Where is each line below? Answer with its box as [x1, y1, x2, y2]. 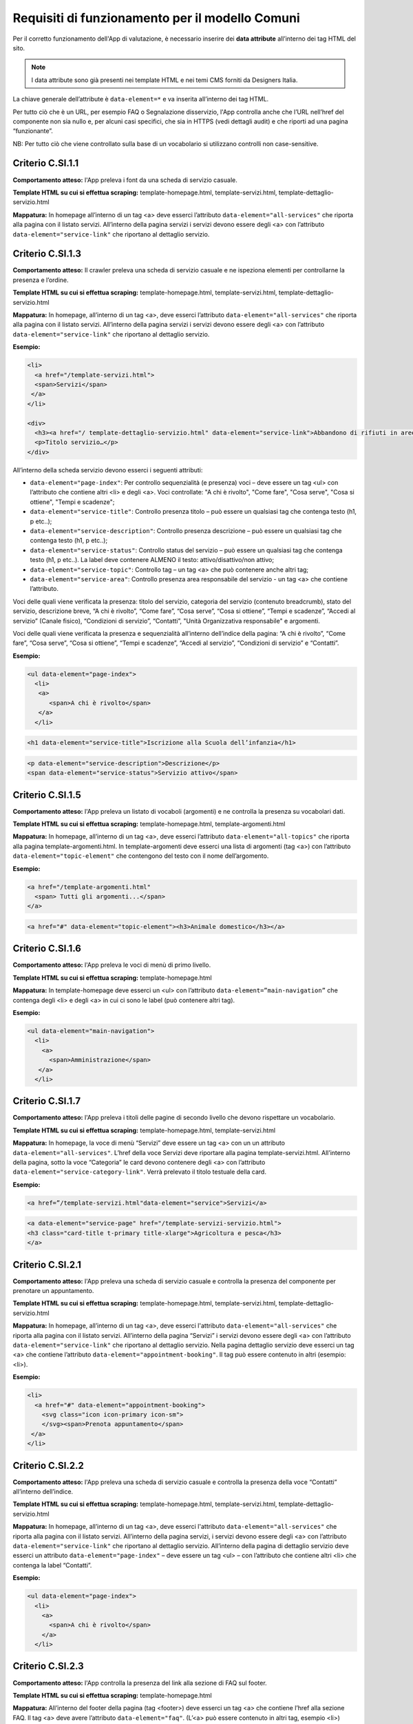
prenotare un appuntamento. [12, 1287, 94, 1295]
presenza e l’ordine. [12, 276, 69, 284]
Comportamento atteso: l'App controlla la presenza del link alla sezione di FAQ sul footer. [12, 1678, 268, 1687]
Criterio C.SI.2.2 [12, 1459, 84, 1472]
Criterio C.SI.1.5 [12, 789, 82, 801]
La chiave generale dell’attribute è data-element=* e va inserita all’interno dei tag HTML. [12, 95, 269, 103]
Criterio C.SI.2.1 [12, 1259, 82, 1270]
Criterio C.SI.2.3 [12, 1661, 84, 1672]
